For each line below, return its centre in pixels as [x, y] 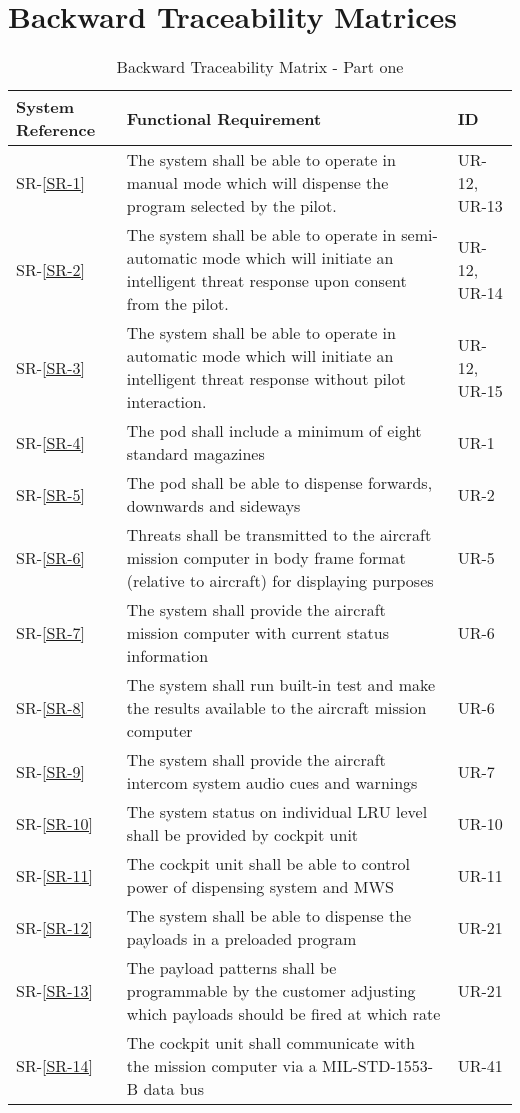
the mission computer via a [221, 1066]
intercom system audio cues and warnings [272, 783]
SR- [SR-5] [50, 494]
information [167, 656]
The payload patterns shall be [231, 968]
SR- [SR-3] [50, 367]
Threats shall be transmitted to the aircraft [279, 535]
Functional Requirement [224, 118]
